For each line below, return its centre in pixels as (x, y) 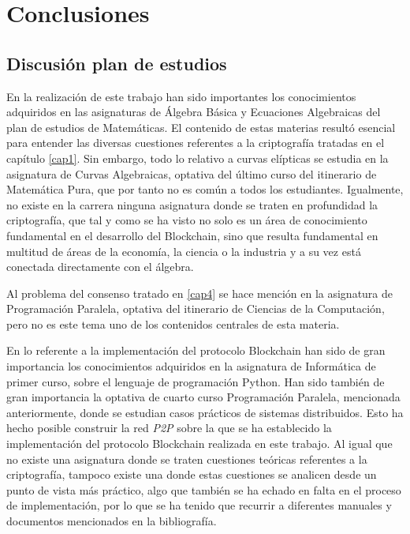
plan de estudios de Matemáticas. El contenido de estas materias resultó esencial (201, 127)
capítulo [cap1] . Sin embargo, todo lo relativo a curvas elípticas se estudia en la (198, 158)
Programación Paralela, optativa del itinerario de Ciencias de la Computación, (196, 308)
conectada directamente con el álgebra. (100, 267)
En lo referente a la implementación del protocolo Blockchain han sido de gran (196, 350)
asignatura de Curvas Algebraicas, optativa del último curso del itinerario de (192, 173)
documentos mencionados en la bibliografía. (112, 521)
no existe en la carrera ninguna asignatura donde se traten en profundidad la (192, 204)
